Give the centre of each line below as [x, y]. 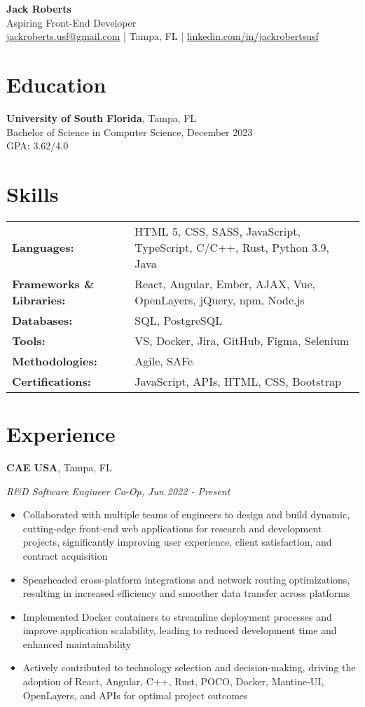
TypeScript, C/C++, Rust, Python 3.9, [232, 247]
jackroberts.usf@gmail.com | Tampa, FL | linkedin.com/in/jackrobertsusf [163, 36]
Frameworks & [53, 283]
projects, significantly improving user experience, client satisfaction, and [177, 542]
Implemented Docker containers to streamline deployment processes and [177, 616]
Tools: [29, 340]
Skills [33, 193]
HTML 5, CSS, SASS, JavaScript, [218, 231]
